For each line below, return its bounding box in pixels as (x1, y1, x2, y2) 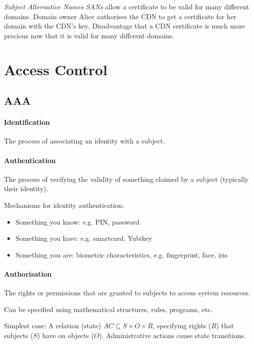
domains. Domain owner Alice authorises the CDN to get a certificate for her (4, 11, 237, 21)
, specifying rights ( (153, 320, 211, 331)
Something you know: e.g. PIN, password (15, 216, 140, 227)
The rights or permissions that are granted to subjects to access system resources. (4, 287, 251, 298)
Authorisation (4, 268, 52, 279)
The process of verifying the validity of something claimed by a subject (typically (4, 173, 249, 184)
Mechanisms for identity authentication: (4, 200, 125, 210)
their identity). (4, 183, 48, 194)
